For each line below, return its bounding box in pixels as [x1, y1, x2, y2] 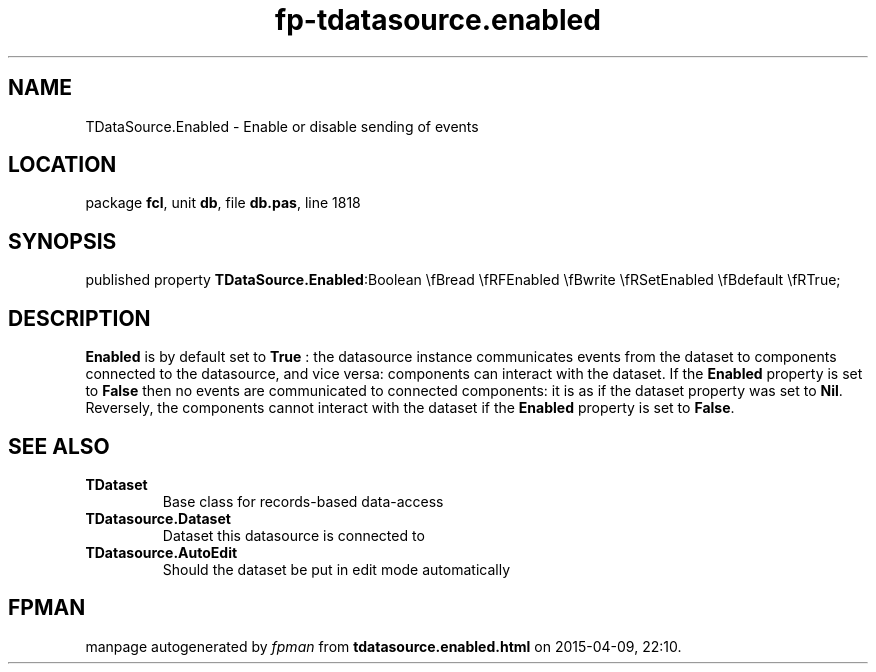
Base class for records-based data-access [162, 492, 444, 510]
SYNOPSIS [8, 228, 117, 254]
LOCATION [8, 152, 117, 178]
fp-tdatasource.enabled [275, 3, 601, 37]
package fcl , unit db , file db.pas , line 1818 [85, 194, 361, 212]
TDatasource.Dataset [85, 509, 231, 527]
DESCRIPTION [8, 305, 151, 331]
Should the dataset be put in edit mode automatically [162, 560, 511, 578]
